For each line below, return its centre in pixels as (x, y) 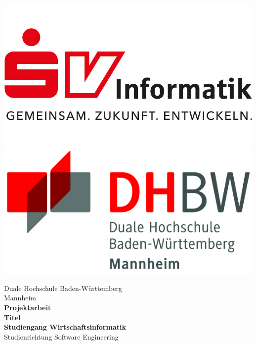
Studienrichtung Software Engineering (61, 336)
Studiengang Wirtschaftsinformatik (65, 327)
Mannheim (20, 298)
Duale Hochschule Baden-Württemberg (63, 288)
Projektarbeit (28, 308)
